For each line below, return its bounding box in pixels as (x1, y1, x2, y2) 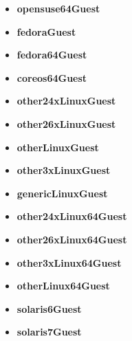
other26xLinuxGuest (16, 116, 116, 131)
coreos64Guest (16, 70, 87, 85)
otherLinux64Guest (16, 278, 110, 293)
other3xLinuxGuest (16, 163, 111, 177)
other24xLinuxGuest (16, 93, 116, 108)
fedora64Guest (16, 47, 87, 62)
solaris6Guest (16, 301, 82, 316)
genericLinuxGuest (16, 186, 108, 200)
